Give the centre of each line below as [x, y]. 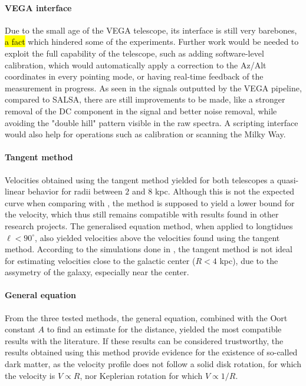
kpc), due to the [249, 260]
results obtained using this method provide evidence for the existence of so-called [151, 352]
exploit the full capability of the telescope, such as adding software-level [134, 53]
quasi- [288, 179]
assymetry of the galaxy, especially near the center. [97, 272]
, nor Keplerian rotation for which [141, 375]
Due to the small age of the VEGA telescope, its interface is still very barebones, [151, 30]
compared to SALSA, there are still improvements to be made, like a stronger [145, 99]
